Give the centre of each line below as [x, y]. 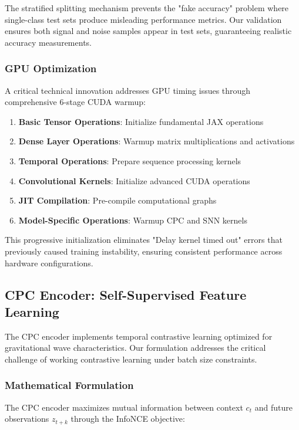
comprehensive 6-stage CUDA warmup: [75, 102]
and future [273, 407]
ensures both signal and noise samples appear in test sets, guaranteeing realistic [148, 31]
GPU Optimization [51, 68]
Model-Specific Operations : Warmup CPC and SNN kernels [133, 220]
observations [27, 419]
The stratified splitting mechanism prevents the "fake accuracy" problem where [147, 8]
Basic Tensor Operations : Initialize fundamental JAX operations [141, 121]
